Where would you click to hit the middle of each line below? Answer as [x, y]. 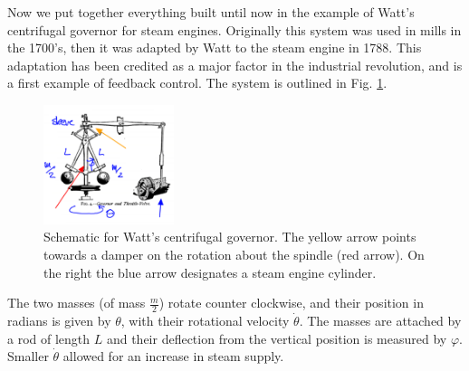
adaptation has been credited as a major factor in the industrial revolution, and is [235, 65]
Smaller [28, 356]
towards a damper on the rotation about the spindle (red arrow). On [234, 254]
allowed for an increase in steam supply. [173, 356]
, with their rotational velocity [205, 320]
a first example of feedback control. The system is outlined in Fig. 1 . [197, 83]
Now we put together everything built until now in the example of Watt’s [211, 12]
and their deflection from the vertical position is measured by [277, 338]
